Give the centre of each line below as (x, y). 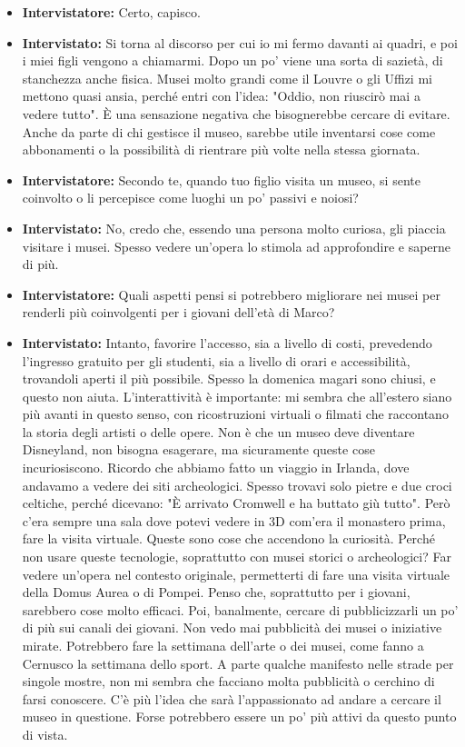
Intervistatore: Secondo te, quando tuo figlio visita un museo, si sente (221, 179)
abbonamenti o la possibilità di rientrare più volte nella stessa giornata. (221, 149)
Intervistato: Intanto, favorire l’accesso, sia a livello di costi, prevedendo (227, 342)
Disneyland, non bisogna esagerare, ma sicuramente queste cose (198, 449)
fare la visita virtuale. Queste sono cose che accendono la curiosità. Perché (228, 538)
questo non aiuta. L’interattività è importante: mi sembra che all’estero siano (237, 396)
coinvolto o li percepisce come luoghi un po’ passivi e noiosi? (190, 198)
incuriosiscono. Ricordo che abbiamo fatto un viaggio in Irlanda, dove (216, 468)
